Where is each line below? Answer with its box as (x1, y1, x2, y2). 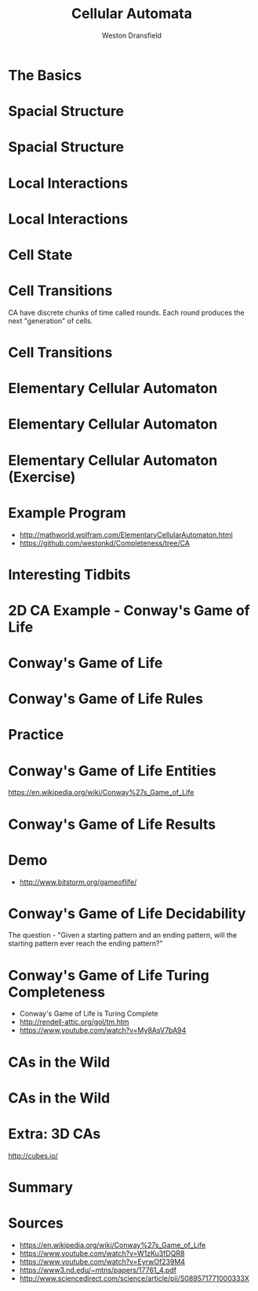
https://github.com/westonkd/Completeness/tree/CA (19, 538, 191, 548)
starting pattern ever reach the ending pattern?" (8, 939, 163, 948)
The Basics (8, 66, 82, 84)
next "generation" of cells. (8, 315, 93, 326)
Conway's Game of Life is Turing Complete (19, 1009, 158, 1019)
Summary (8, 1178, 73, 1196)
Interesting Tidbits (8, 566, 131, 583)
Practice (8, 726, 64, 744)
